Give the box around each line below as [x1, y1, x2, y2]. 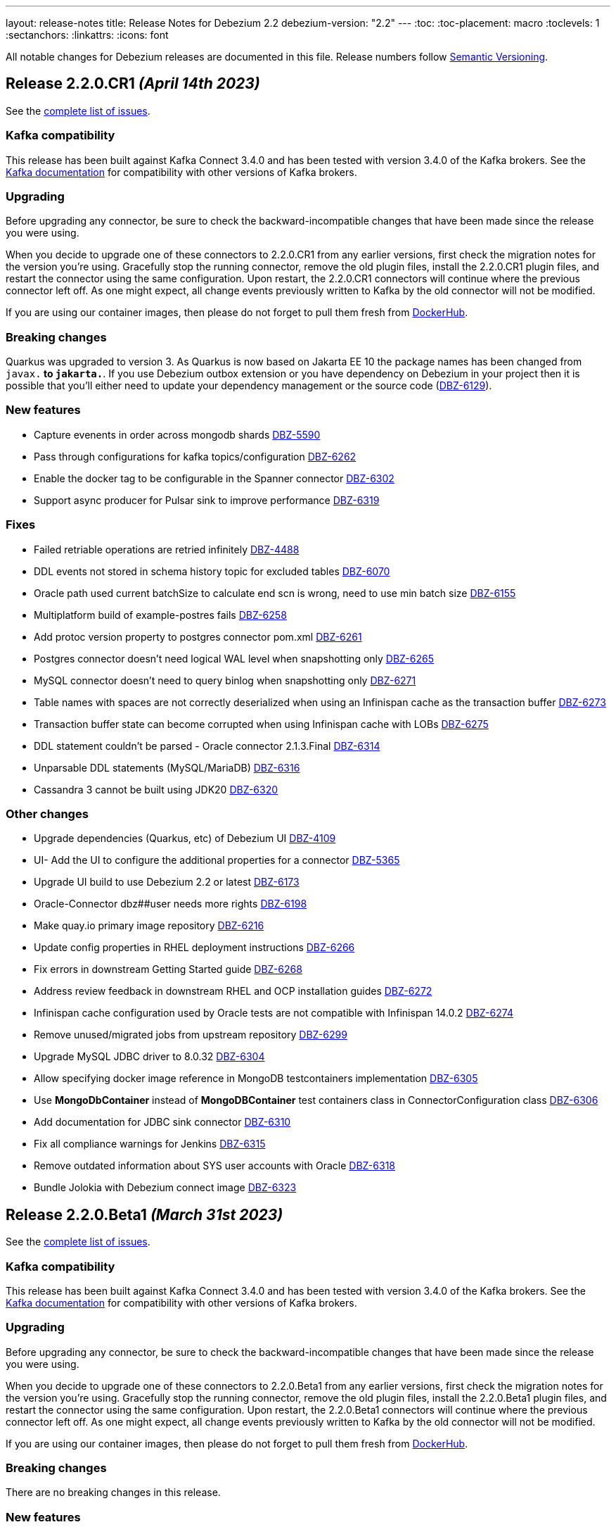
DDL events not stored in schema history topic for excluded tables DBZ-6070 [34, 565, 390, 577]
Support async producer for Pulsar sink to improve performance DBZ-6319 [34, 494, 380, 506]
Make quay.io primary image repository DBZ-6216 [34, 919, 264, 932]
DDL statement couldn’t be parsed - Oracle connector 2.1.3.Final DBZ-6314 [34, 739, 380, 752]
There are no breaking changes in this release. [6, 1486, 221, 1499]
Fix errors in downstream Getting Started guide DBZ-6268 [34, 963, 302, 976]
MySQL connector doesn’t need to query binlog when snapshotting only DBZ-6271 [34, 674, 416, 686]
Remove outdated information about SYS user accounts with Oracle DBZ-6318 [34, 1160, 395, 1172]
